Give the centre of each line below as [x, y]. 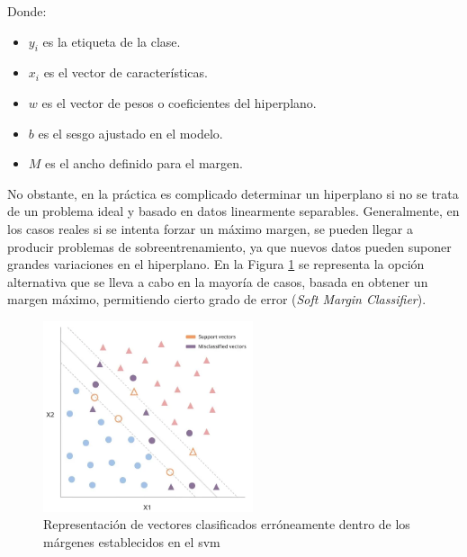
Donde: [27, 11]
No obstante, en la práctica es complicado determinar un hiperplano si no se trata [233, 193]
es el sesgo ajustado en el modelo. [130, 133]
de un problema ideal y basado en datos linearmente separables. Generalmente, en [233, 211]
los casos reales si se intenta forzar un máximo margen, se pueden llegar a [210, 228]
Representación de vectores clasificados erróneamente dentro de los [227, 524]
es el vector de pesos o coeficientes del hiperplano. [179, 102]
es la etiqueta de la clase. [112, 41]
